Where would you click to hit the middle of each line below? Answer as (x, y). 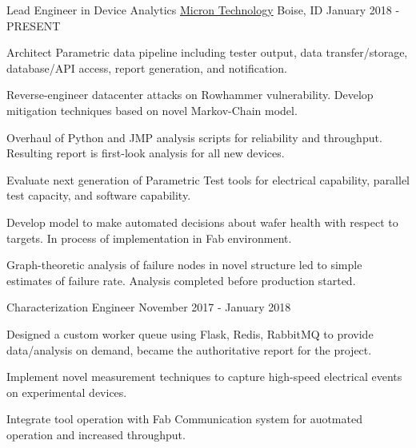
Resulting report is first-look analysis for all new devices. (146, 153)
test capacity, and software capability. (99, 195)
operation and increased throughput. (96, 434)
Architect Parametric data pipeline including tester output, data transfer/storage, (207, 52)
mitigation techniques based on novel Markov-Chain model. (152, 110)
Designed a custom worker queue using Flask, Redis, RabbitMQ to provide (190, 333)
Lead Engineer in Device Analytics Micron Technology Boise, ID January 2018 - (203, 10)
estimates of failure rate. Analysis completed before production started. (181, 280)
